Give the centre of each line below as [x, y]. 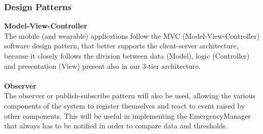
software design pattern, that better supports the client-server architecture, [121, 46]
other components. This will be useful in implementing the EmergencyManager [127, 115]
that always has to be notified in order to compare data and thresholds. [116, 126]
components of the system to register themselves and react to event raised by [125, 105]
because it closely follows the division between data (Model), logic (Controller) [127, 56]
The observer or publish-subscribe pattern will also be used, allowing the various [130, 96]
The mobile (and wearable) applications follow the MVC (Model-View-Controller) [132, 35]
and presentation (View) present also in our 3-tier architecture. [102, 65]
